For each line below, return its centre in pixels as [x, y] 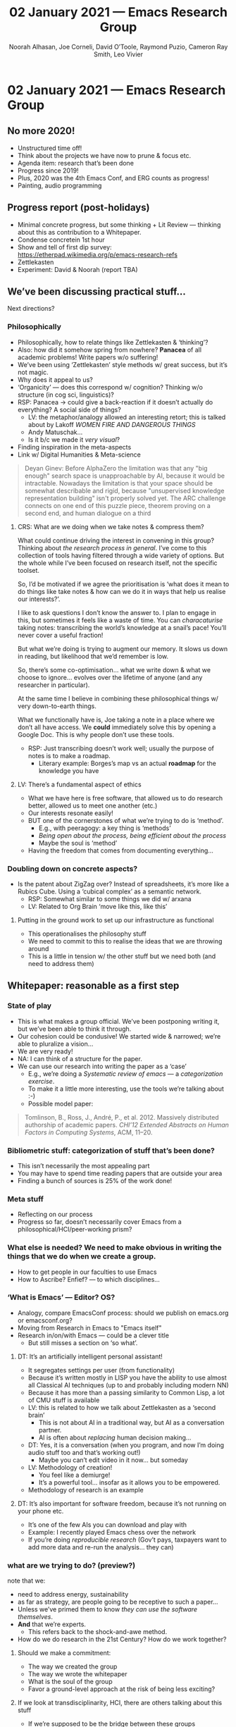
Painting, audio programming [60, 185]
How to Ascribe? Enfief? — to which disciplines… [88, 1279]
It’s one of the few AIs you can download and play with [107, 1524]
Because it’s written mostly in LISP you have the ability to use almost [127, 1378]
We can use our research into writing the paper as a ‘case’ [102, 1066]
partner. [50, 1430]
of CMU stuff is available [64, 1400]
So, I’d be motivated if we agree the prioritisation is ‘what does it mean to [123, 584]
